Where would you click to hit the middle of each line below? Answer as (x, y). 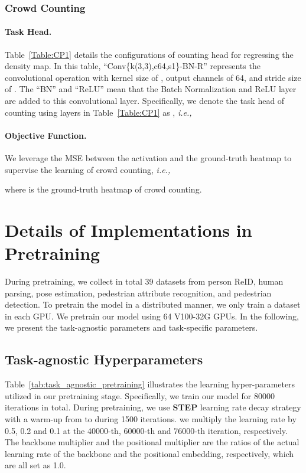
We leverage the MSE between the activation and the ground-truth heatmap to (148, 158)
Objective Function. (46, 135)
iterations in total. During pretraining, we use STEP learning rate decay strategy (153, 407)
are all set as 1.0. (35, 465)
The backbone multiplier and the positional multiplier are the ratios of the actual (152, 442)
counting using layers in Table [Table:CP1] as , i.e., (98, 112)
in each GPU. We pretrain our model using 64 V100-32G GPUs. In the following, (152, 316)
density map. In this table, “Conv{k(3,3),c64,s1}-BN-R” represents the (133, 66)
